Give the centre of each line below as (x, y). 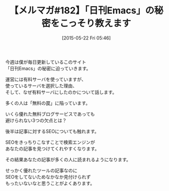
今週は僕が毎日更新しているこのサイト (46, 62)
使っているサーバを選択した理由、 (41, 86)
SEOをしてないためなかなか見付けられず (48, 177)
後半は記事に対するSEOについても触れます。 (52, 131)
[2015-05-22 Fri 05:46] (86, 38)
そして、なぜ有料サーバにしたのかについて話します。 (61, 92)
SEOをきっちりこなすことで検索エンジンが (50, 142)
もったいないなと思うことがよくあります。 (50, 183)
